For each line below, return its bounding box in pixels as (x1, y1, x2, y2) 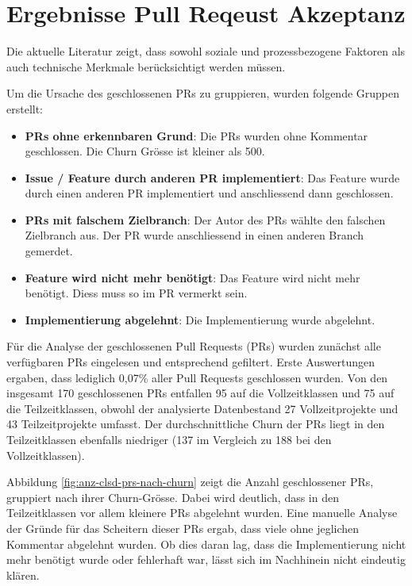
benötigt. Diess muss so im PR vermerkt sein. (25, 285, 248, 301)
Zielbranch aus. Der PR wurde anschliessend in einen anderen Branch (25, 227, 364, 243)
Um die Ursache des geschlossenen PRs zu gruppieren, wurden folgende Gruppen (6, 85, 400, 101)
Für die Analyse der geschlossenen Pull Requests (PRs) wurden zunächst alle (6, 338, 381, 354)
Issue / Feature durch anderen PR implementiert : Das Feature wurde (25, 169, 400, 186)
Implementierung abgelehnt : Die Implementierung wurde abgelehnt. (25, 311, 375, 327)
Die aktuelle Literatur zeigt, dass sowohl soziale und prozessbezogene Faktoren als (6, 43, 406, 59)
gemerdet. (25, 243, 73, 259)
